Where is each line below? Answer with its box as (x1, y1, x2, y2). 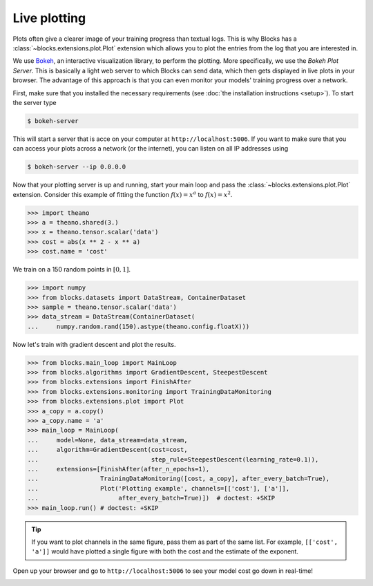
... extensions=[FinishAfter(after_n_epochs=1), (27, 465, 210, 473)
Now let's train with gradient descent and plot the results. (12, 340, 176, 348)
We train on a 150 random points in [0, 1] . (12, 265, 131, 274)
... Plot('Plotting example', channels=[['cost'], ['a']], (27, 484, 290, 492)
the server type (12, 98, 57, 106)
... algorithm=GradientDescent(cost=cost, (27, 446, 188, 454)
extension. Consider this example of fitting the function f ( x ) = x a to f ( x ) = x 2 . (12, 189, 233, 198)
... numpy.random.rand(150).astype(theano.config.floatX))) (27, 322, 250, 330)
